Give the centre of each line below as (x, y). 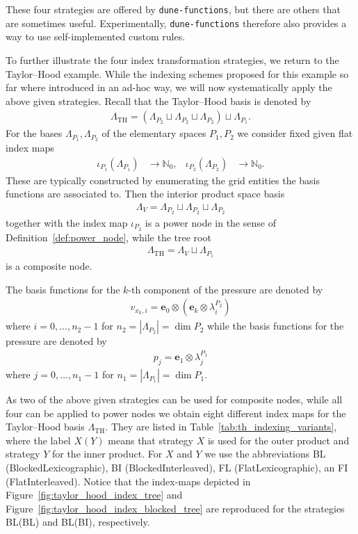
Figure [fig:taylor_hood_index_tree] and (94, 495)
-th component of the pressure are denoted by (226, 289)
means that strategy (150, 440)
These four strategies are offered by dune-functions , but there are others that (173, 9)
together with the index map (67, 222)
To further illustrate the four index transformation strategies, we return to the (172, 59)
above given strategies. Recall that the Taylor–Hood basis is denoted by (158, 100)
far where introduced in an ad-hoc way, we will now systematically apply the (169, 87)
